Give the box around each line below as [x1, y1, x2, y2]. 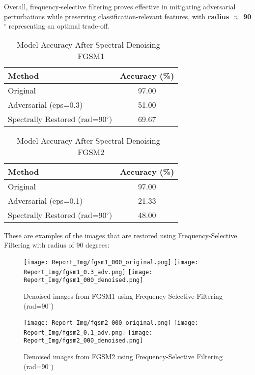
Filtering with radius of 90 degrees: [4, 240, 110, 250]
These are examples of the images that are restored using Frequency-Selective [4, 230, 237, 240]
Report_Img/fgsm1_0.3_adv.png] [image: [24, 268, 153, 276]
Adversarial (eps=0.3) [8, 98, 83, 110]
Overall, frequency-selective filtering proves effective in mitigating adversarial [4, 1, 236, 11]
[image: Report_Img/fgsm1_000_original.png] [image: [24, 258, 198, 266]
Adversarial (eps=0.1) [8, 194, 83, 206]
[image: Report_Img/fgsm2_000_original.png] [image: [24, 319, 198, 327]
